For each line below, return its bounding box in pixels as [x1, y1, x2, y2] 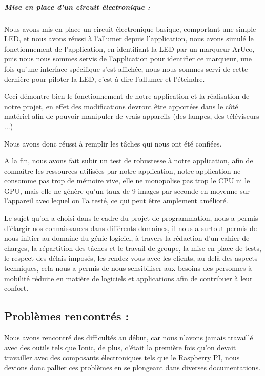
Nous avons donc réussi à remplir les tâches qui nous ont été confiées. [4, 138, 222, 149]
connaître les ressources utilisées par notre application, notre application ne [4, 165, 241, 176]
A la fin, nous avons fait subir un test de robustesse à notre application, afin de [4, 155, 253, 166]
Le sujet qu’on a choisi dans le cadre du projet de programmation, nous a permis [4, 213, 258, 223]
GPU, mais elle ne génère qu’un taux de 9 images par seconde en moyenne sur [4, 185, 250, 196]
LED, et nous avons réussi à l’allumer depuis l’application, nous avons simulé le [4, 33, 254, 44]
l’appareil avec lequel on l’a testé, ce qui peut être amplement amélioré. [4, 195, 228, 206]
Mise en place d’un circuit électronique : [4, 1, 150, 12]
